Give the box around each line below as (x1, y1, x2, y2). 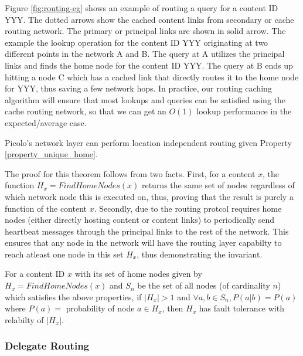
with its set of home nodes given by (74, 267, 202, 280)
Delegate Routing (5, 338, 90, 353)
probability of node (66, 302, 135, 314)
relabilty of (5, 313, 44, 326)
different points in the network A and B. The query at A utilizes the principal (5, 48, 285, 60)
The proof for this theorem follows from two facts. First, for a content (5, 167, 256, 179)
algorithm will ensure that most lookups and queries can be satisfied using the (5, 93, 285, 106)
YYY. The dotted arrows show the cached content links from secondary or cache (5, 13, 294, 25)
